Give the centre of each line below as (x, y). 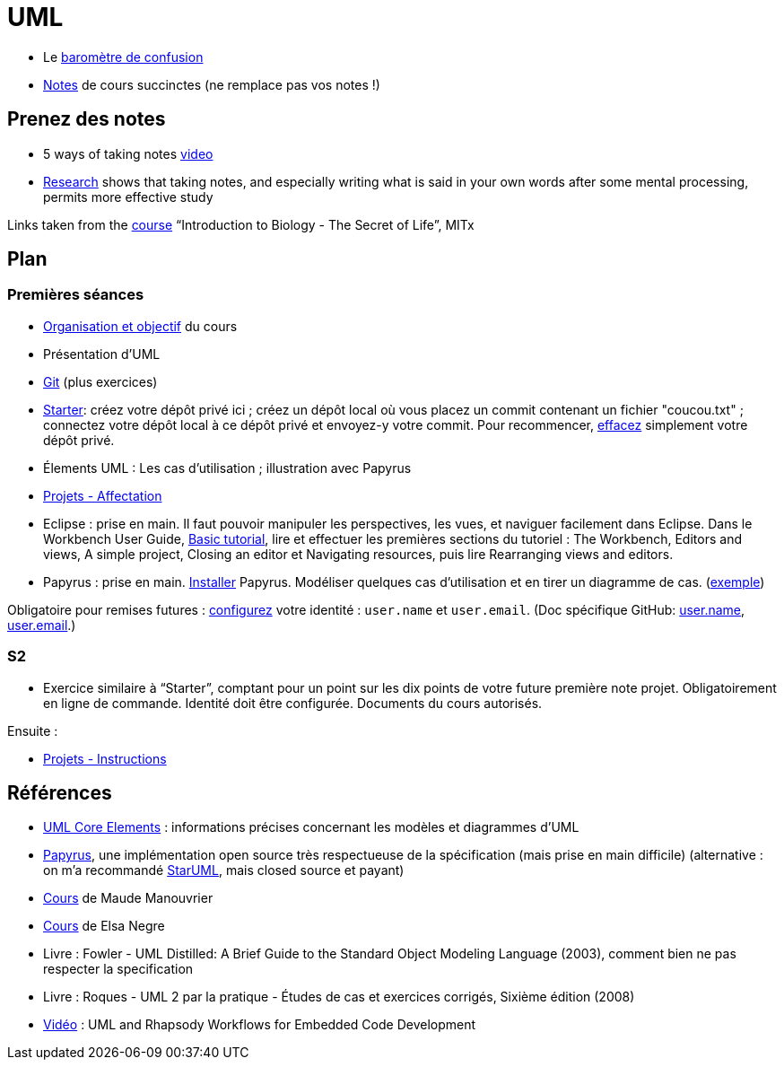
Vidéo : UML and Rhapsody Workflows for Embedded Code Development (260, 1025)
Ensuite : (33, 730)
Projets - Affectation (103, 495)
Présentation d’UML (102, 354)
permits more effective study (128, 197)
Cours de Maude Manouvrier (128, 898)
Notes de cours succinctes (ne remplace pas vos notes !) (212, 84)
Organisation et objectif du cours (140, 326)
